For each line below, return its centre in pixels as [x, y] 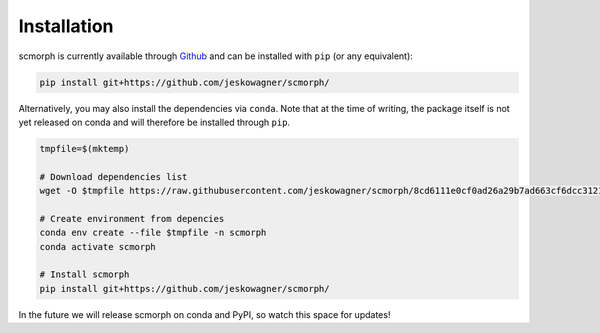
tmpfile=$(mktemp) [84, 148]
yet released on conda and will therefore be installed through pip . [154, 122]
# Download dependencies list [113, 176]
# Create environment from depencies [132, 218]
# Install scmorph [84, 274]
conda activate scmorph [98, 246]
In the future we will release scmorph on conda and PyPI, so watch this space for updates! [204, 314]
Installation [66, 26]
